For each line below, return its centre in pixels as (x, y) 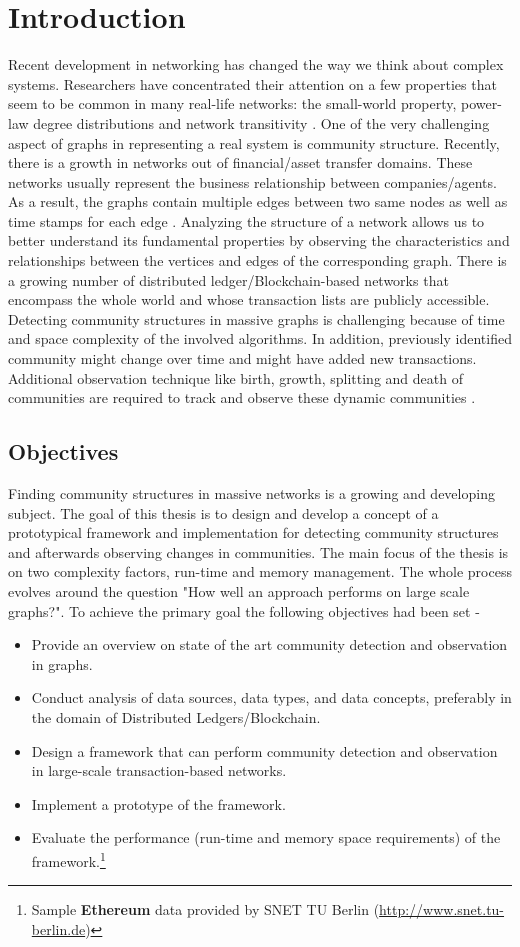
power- (481, 103)
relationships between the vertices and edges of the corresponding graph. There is (257, 260)
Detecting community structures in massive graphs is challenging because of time (256, 318)
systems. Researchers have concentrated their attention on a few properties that (252, 83)
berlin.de (58, 928)
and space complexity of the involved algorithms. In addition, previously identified (260, 338)
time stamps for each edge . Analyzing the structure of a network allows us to (246, 220)
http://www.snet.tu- (442, 909)
